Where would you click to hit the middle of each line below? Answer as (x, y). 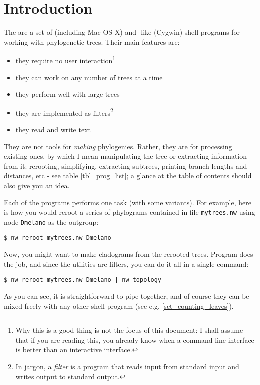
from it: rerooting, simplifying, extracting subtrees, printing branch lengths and (126, 166)
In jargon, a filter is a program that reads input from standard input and (127, 366)
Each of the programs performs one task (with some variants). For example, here (128, 202)
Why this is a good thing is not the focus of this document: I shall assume (129, 330)
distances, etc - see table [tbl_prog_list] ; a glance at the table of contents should (128, 176)
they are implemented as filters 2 (64, 112)
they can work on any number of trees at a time (89, 77)
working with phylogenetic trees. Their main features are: (92, 42)
